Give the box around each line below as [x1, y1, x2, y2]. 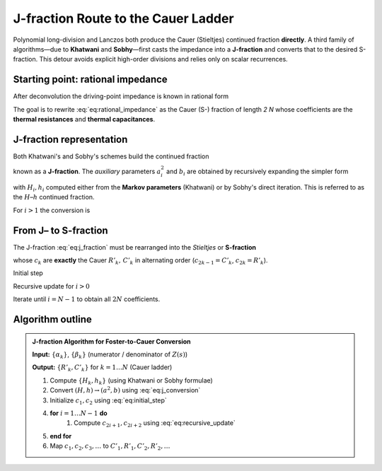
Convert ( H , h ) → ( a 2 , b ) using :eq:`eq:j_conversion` [50, 385, 201, 395]
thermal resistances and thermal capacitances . [13, 115, 156, 124]
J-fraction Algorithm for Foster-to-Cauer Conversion [32, 337, 191, 346]
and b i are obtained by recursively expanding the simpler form [166, 167, 349, 177]
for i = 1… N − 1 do [50, 409, 108, 417]
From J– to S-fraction [13, 224, 109, 236]
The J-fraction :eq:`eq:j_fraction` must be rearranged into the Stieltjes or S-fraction [13, 243, 256, 251]
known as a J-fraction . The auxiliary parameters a [13, 167, 161, 176]
